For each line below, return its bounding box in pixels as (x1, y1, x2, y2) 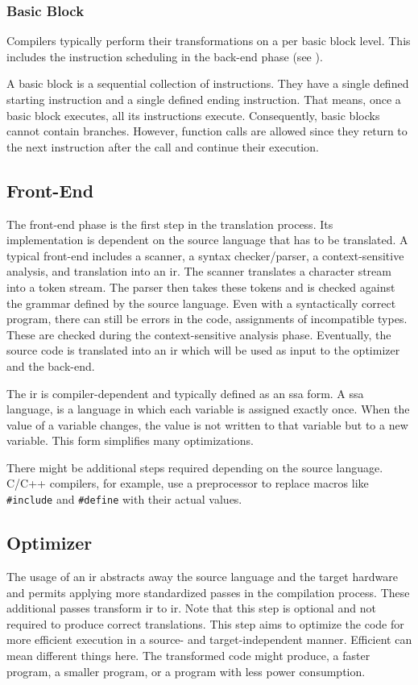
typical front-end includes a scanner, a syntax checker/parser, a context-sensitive (6, 247, 404, 264)
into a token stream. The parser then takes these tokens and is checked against (6, 278, 395, 295)
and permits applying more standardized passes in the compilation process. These (6, 583, 410, 600)
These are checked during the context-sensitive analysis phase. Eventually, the (6, 326, 391, 342)
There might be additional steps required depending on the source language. (6, 459, 383, 475)
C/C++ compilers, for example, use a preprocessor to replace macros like (6, 475, 369, 492)
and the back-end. (6, 357, 95, 374)
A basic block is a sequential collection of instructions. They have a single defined (6, 75, 409, 92)
